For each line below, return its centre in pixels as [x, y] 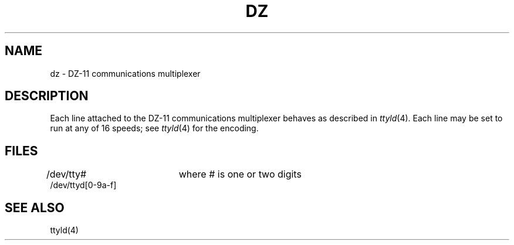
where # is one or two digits [240, 174]
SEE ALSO [35, 207]
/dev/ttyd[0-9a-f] [83, 185]
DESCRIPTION [47, 96]
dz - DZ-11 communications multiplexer [125, 73]
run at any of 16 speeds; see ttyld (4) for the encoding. [154, 128]
